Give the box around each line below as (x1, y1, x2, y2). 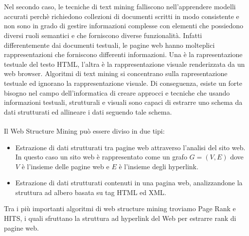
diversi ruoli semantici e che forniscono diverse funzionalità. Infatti (4, 30, 202, 40)
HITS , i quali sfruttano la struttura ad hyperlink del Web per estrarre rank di (4, 213, 236, 223)
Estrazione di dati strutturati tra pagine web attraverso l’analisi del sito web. (15, 142, 246, 152)
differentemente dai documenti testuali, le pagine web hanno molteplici (4, 39, 215, 50)
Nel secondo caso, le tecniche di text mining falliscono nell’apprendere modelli (4, 1, 236, 12)
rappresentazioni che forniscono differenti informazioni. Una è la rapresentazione (4, 49, 243, 59)
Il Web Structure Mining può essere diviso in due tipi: (4, 125, 165, 136)
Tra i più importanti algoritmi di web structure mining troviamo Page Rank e (4, 203, 236, 214)
